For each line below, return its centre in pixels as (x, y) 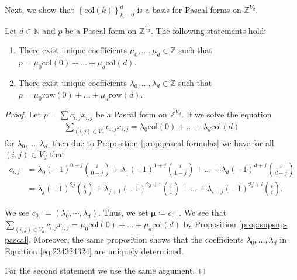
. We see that (203, 212)
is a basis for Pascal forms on (189, 9)
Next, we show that (40, 9)
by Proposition (210, 224)
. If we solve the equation (227, 114)
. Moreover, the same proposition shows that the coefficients (136, 239)
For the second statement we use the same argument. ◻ (105, 270)
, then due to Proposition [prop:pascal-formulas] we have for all (161, 142)
